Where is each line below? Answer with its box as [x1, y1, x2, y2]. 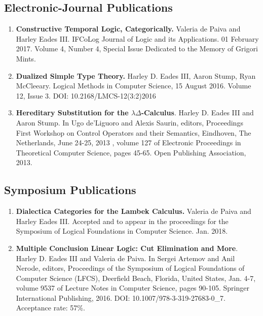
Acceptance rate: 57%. [16, 302, 85, 313]
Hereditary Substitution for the [16, 107, 129, 118]
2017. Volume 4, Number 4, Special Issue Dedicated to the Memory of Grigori [16, 43, 258, 54]
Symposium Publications [4, 182, 136, 198]
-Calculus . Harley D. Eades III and [141, 107, 254, 118]
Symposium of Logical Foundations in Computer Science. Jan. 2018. [16, 226, 228, 236]
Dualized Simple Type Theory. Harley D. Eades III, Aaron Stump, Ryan [16, 70, 256, 81]
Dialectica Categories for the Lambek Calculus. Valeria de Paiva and [16, 206, 251, 216]
